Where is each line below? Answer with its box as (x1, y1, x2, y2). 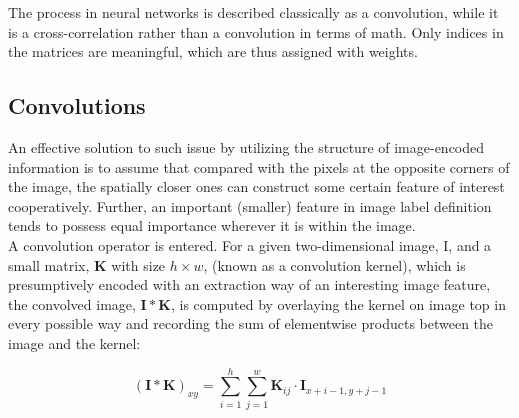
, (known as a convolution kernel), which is (203, 254, 466, 275)
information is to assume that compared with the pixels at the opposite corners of (8, 156, 510, 177)
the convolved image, (8, 293, 136, 314)
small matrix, (8, 254, 90, 275)
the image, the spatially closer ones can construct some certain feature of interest (8, 176, 505, 197)
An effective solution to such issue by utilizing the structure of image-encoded (8, 136, 485, 157)
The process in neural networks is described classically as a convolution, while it (8, 2, 499, 22)
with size (111, 254, 166, 275)
